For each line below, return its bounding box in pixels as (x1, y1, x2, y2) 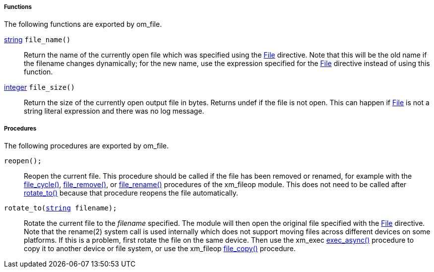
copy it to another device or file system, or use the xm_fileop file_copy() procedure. (24, 244, 296, 253)
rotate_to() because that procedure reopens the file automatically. (24, 189, 238, 198)
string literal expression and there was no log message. (24, 107, 204, 116)
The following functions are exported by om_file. (4, 20, 162, 29)
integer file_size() (4, 83, 75, 92)
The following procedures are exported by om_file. (4, 141, 169, 150)
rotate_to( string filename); (4, 204, 117, 212)
